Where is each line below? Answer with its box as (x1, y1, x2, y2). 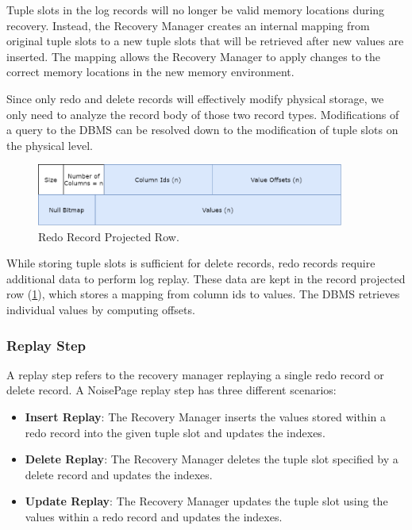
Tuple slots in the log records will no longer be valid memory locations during (6, 2, 385, 17)
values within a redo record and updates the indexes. (25, 509, 283, 525)
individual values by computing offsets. (6, 301, 195, 318)
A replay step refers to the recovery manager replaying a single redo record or (6, 366, 384, 382)
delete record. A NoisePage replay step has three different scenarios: (6, 382, 337, 398)
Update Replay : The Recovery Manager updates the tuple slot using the (25, 493, 388, 509)
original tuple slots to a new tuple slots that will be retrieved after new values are (6, 33, 404, 49)
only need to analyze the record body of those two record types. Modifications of (6, 106, 399, 122)
